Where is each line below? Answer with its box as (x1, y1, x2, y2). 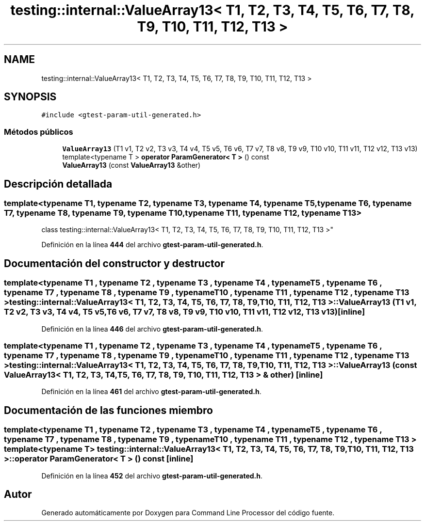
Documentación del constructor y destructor (4, 257, 225, 270)
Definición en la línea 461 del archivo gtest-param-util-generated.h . (41, 387, 262, 396)
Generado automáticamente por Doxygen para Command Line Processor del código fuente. (41, 509, 335, 517)
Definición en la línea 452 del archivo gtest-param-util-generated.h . (41, 471, 263, 480)
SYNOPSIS (4, 91, 57, 103)
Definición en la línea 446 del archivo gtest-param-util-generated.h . (41, 324, 263, 333)
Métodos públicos (4, 127, 73, 137)
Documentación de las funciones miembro (4, 404, 213, 416)
